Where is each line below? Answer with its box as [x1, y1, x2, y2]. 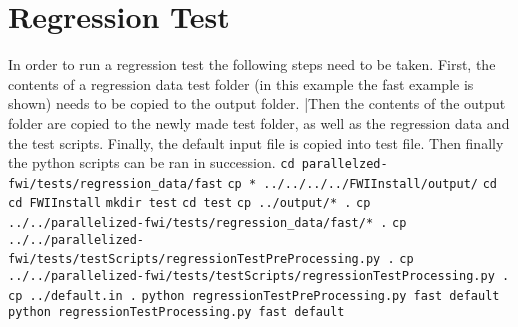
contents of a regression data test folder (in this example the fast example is [8, 73, 474, 94]
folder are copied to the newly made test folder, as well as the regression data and [8, 112, 510, 133]
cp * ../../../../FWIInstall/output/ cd [227, 176, 497, 191]
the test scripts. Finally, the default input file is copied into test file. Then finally [8, 132, 504, 153]
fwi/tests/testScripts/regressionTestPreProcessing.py [8, 252, 381, 267]
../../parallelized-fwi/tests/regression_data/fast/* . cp [8, 216, 407, 231]
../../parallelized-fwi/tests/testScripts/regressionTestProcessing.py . [8, 269, 510, 284]
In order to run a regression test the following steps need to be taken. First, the [8, 54, 496, 75]
